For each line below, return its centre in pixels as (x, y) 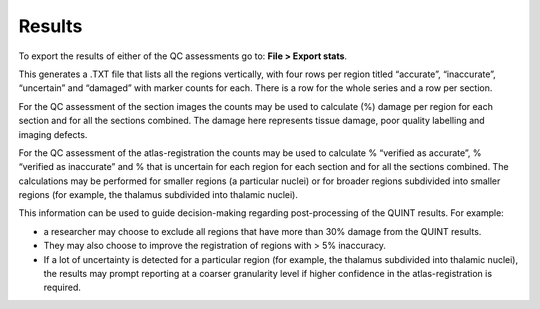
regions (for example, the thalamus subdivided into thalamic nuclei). (158, 195)
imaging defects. (53, 134)
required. (62, 287)
